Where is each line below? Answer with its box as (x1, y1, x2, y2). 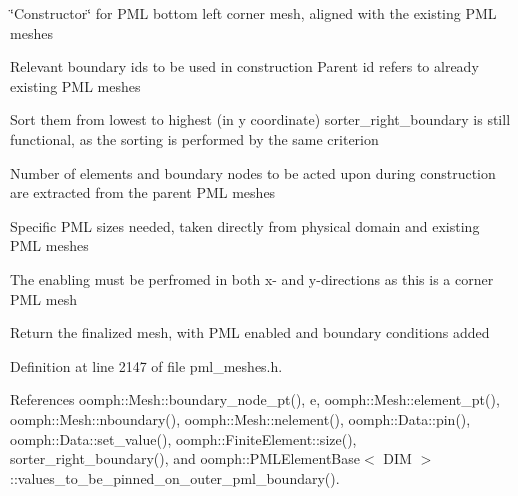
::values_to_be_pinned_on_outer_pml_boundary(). (10, 467, 340, 488)
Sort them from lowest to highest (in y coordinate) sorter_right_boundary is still (10, 109, 511, 130)
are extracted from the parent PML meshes (10, 182, 276, 203)
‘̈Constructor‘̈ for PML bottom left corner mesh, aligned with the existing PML (10, 3, 497, 23)
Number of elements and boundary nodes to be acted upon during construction (10, 162, 496, 183)
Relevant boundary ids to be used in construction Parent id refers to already (10, 56, 479, 77)
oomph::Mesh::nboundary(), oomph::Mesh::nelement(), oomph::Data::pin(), (10, 408, 471, 429)
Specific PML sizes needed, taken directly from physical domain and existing (10, 215, 480, 236)
